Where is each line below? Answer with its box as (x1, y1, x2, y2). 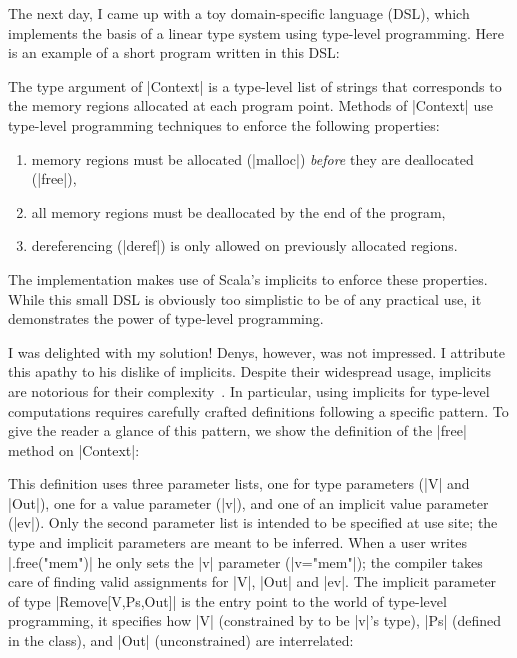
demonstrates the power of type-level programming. (8, 308, 324, 329)
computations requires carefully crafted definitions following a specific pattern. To (8, 400, 509, 421)
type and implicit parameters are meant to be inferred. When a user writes (8, 532, 467, 553)
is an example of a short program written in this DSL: (8, 42, 340, 63)
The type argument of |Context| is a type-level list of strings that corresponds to (8, 75, 502, 96)
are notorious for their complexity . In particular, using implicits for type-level (8, 380, 490, 401)
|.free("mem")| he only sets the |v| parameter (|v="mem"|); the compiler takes (8, 551, 483, 572)
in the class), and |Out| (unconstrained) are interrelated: (8, 630, 354, 651)
